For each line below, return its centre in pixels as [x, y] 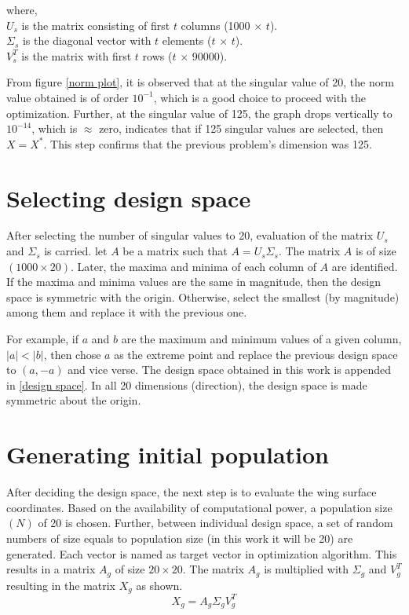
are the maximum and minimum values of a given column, [261, 339]
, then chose [72, 354]
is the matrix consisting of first [96, 25]
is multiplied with [307, 569]
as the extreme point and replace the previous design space [256, 354]
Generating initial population [168, 454]
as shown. [159, 585]
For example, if [43, 339]
